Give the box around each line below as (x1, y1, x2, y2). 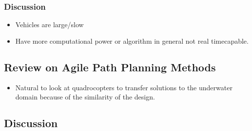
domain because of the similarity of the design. (15, 92, 155, 102)
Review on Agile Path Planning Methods (4, 59, 216, 74)
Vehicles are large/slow (15, 19, 84, 30)
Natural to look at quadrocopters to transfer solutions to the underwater (15, 82, 233, 92)
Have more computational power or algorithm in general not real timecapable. (15, 35, 249, 46)
